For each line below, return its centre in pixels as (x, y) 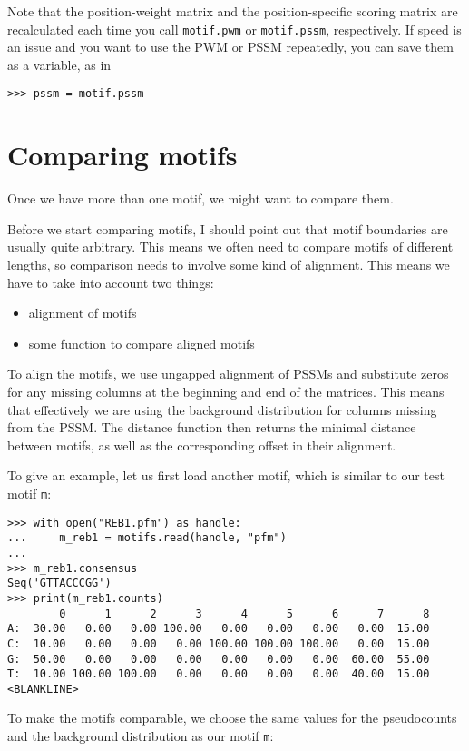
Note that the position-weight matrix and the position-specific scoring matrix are (233, 11)
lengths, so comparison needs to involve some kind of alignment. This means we (229, 264)
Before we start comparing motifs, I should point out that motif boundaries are (228, 228)
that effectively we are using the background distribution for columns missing (222, 409)
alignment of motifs (83, 313)
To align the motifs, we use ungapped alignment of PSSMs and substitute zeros (228, 374)
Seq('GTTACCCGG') (59, 583)
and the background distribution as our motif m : (141, 736)
